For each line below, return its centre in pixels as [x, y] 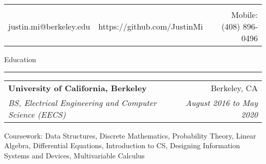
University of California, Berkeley [77, 88]
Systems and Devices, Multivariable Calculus [74, 155]
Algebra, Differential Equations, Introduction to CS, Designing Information [122, 145]
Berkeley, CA [234, 88]
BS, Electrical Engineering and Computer [83, 102]
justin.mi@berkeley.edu [49, 26]
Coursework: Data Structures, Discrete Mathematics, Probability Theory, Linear [130, 135]
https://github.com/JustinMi [151, 26]
